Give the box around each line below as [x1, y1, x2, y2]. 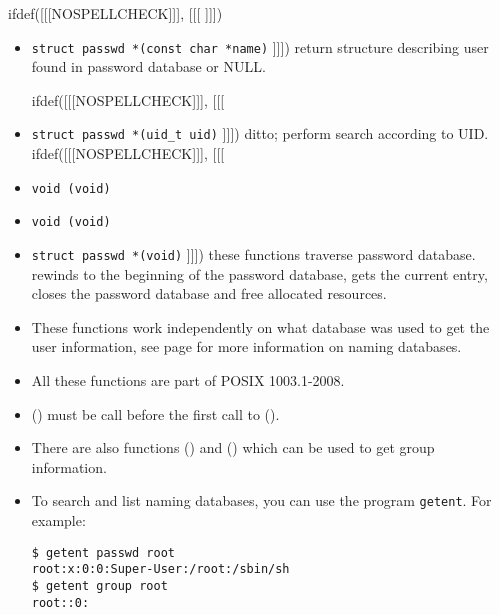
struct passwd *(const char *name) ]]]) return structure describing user [31, 36, 489, 57]
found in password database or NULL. [31, 56, 266, 77]
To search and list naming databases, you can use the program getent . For [31, 490, 492, 511]
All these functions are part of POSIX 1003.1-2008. [31, 370, 345, 391]
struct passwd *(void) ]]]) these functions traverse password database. [31, 244, 476, 264]
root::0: [31, 595, 90, 610]
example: [31, 510, 86, 531]
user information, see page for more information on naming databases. [31, 336, 462, 357]
